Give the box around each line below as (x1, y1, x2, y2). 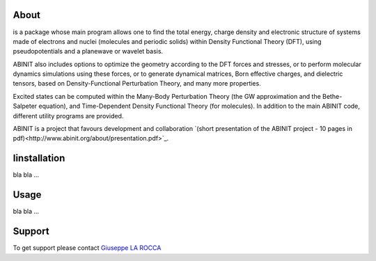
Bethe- (322, 92, 343, 100)
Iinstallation (13, 152, 65, 164)
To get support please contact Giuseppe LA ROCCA (13, 244, 162, 252)
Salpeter (13, 102, 38, 111)
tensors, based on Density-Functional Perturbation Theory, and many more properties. (13, 79, 261, 88)
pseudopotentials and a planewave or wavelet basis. (13, 47, 164, 56)
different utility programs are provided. (13, 111, 124, 120)
